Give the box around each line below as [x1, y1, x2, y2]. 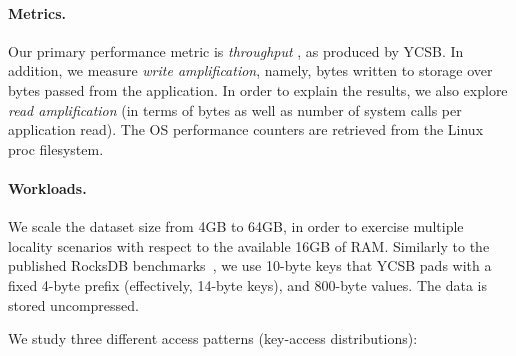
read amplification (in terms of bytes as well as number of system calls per [8, 99, 462, 120]
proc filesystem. [8, 138, 104, 159]
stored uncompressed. [8, 294, 139, 315]
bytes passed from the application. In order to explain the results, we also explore [8, 79, 508, 100]
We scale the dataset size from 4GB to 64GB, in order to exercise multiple [8, 216, 464, 237]
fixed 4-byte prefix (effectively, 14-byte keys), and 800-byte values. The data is [8, 274, 487, 295]
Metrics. [8, 2, 67, 23]
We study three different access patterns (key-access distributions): [8, 328, 418, 349]
